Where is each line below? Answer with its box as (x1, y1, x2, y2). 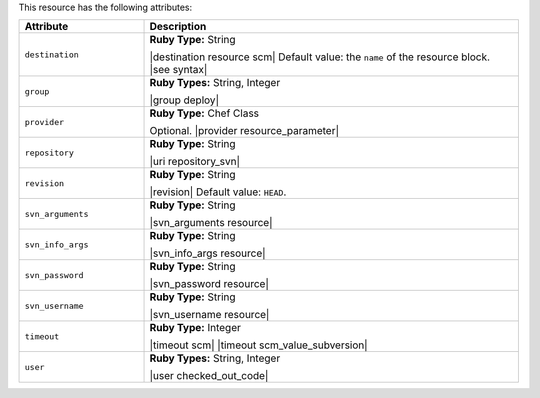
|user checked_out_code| (149, 369, 269, 383)
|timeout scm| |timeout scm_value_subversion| (149, 338, 369, 352)
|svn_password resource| (149, 277, 269, 291)
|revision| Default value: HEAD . (149, 185, 287, 199)
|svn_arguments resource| (149, 216, 273, 230)
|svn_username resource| (149, 308, 270, 322)
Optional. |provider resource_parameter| (149, 124, 340, 138)
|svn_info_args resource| (149, 246, 266, 260)
